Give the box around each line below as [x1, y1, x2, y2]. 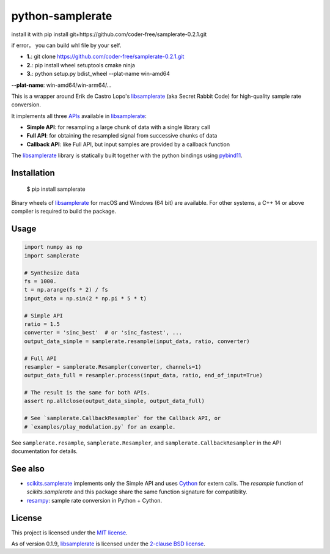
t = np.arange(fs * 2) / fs [24, 286, 108, 294]
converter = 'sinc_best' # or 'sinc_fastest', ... [24, 329, 183, 336]
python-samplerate [11, 9, 112, 23]
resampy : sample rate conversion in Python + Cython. [26, 497, 163, 504]
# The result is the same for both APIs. [24, 389, 150, 396]
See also [11, 464, 45, 474]
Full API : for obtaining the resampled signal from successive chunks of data [26, 132, 218, 139]
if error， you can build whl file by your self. [11, 42, 122, 49]
